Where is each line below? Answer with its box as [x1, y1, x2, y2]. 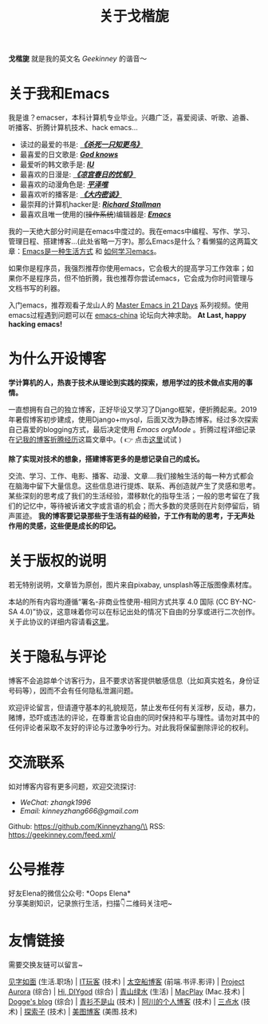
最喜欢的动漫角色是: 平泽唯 [19, 180, 108, 189]
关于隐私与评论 [8, 648, 107, 666]
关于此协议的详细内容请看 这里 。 [8, 617, 113, 626]
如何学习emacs [103, 247, 154, 256]
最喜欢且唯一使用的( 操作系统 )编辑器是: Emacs [19, 209, 171, 220]
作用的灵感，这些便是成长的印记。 [8, 521, 120, 531]
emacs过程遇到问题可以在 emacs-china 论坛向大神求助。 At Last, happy [8, 311, 247, 320]
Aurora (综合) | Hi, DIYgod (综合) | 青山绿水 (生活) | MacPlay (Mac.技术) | [8, 986, 245, 996]
